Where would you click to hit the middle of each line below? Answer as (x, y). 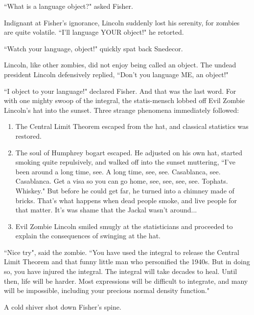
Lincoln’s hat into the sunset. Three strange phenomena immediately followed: (122, 110)
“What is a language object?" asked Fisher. (69, 6)
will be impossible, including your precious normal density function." (107, 290)
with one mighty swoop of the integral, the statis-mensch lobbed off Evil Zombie (125, 100)
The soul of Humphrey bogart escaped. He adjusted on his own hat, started (129, 152)
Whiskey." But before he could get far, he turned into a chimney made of (125, 190)
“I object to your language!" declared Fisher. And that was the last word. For (120, 91)
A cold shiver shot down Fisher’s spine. (63, 306)
